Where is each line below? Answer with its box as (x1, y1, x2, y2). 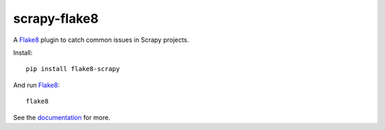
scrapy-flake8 (13, 11, 99, 26)
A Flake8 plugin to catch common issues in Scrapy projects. (13, 36, 189, 44)
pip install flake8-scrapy (26, 65, 120, 73)
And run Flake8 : (13, 80, 60, 89)
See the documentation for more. (13, 113, 111, 121)
